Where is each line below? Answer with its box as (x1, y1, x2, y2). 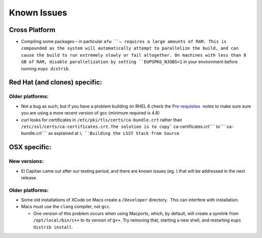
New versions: (9, 158, 44, 165)
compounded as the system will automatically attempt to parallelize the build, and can (21, 46, 239, 51)
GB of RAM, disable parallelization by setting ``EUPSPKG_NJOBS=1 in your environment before (21, 59, 238, 65)
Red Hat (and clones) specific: (9, 78, 102, 87)
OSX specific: (9, 143, 52, 151)
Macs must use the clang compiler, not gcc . (21, 204, 111, 209)
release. (21, 175, 37, 180)
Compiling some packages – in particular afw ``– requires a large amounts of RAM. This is (21, 39, 227, 45)
